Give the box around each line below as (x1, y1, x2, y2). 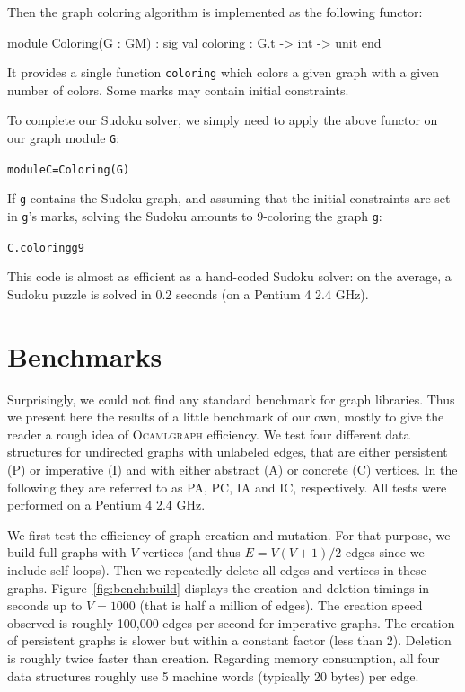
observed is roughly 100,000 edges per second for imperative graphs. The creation (7, 613, 455, 632)
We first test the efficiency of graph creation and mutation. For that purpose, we (7, 525, 451, 544)
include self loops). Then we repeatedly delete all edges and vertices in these (7, 560, 426, 579)
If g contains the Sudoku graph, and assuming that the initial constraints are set (7, 189, 451, 208)
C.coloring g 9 (7, 241, 84, 254)
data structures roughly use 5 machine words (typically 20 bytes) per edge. (7, 666, 419, 685)
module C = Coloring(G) (7, 163, 130, 176)
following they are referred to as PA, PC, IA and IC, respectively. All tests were (7, 477, 447, 496)
